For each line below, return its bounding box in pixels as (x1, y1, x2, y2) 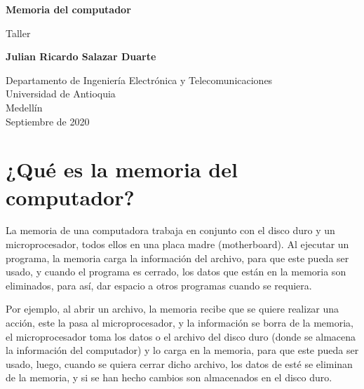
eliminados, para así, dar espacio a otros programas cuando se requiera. (6, 278, 312, 292)
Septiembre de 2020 (6, 114, 90, 128)
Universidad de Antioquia (6, 86, 116, 101)
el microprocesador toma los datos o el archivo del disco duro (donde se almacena (6, 329, 356, 343)
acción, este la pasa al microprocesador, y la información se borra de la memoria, (6, 315, 353, 330)
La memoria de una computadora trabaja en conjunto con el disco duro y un (6, 223, 335, 238)
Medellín (6, 100, 43, 114)
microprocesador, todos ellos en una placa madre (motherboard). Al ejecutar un (6, 237, 349, 252)
